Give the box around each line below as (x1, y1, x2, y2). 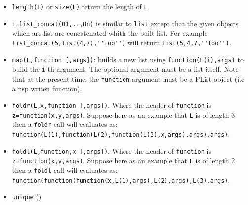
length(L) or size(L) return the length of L (12, 1, 148, 11)
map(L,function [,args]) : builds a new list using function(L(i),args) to (12, 54, 244, 64)
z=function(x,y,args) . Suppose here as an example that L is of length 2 (12, 155, 235, 165)
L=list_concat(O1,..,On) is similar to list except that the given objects (12, 18, 239, 28)
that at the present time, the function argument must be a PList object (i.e (12, 73, 245, 83)
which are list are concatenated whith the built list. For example (12, 28, 207, 38)
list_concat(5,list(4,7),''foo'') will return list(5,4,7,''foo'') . (12, 37, 231, 47)
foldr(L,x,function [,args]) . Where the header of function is (12, 100, 211, 110)
